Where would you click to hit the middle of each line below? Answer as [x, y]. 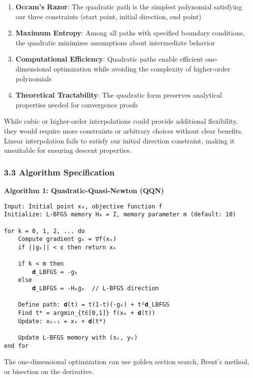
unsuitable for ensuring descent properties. [68, 150]
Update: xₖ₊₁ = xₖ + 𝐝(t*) [62, 321]
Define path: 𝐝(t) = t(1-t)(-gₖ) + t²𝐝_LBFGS [94, 305]
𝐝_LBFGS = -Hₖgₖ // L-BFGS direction [96, 289]
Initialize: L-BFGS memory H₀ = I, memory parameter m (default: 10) [120, 215]
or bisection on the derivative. [49, 371]
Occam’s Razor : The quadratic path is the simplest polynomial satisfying [129, 6]
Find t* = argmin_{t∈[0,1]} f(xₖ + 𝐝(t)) [87, 313]
